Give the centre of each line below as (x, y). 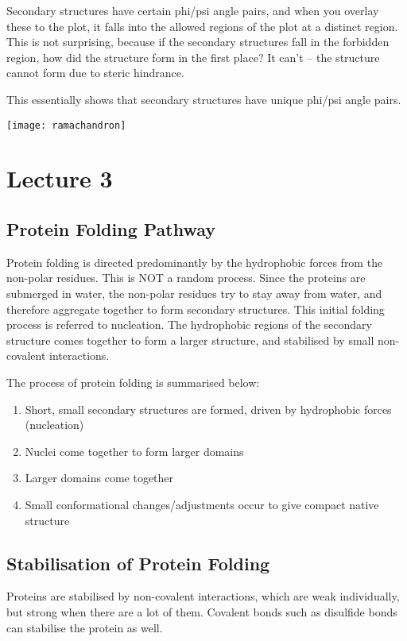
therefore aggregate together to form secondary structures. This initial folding (196, 309)
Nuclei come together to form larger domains (134, 451)
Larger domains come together (99, 478)
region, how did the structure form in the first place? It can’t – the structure (193, 57)
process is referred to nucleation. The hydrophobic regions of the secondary (189, 324)
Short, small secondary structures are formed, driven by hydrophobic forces (208, 409)
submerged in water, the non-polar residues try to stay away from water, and (194, 293)
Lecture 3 (60, 178)
